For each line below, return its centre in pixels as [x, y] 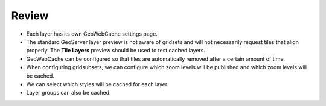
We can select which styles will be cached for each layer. [97, 84]
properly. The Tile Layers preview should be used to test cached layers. [116, 51]
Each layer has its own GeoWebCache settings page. [92, 34]
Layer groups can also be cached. [69, 93]
